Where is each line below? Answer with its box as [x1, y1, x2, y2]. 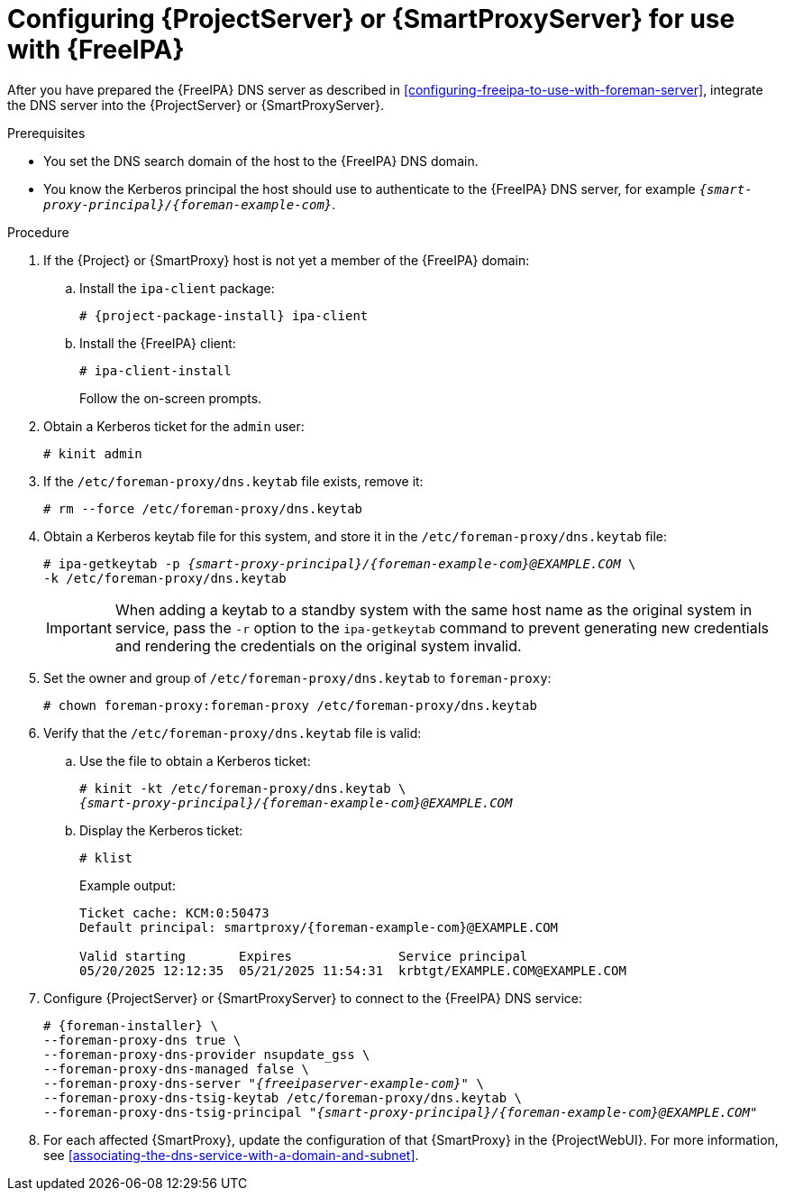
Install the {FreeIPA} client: [79, 335, 236, 351]
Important [46, 618, 112, 637]
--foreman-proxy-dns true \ [43, 1032, 242, 1047]
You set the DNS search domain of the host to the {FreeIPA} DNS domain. [43, 152, 479, 169]
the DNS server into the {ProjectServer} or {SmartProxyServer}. [7, 97, 384, 113]
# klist [79, 850, 133, 865]
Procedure [7, 224, 69, 240]
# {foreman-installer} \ [43, 1018, 218, 1033]
